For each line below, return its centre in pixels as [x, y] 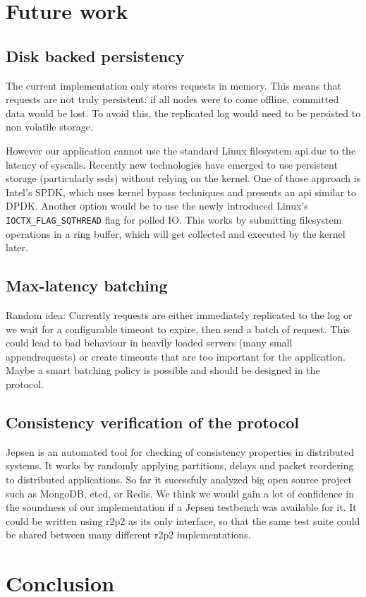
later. [17, 247]
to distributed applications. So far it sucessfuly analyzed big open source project [179, 479]
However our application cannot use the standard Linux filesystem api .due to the [181, 150]
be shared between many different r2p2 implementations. [128, 535]
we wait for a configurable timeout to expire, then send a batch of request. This [178, 328]
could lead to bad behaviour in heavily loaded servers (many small [149, 343]
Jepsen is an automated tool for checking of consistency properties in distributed [180, 451]
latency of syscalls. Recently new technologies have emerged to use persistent [172, 164]
